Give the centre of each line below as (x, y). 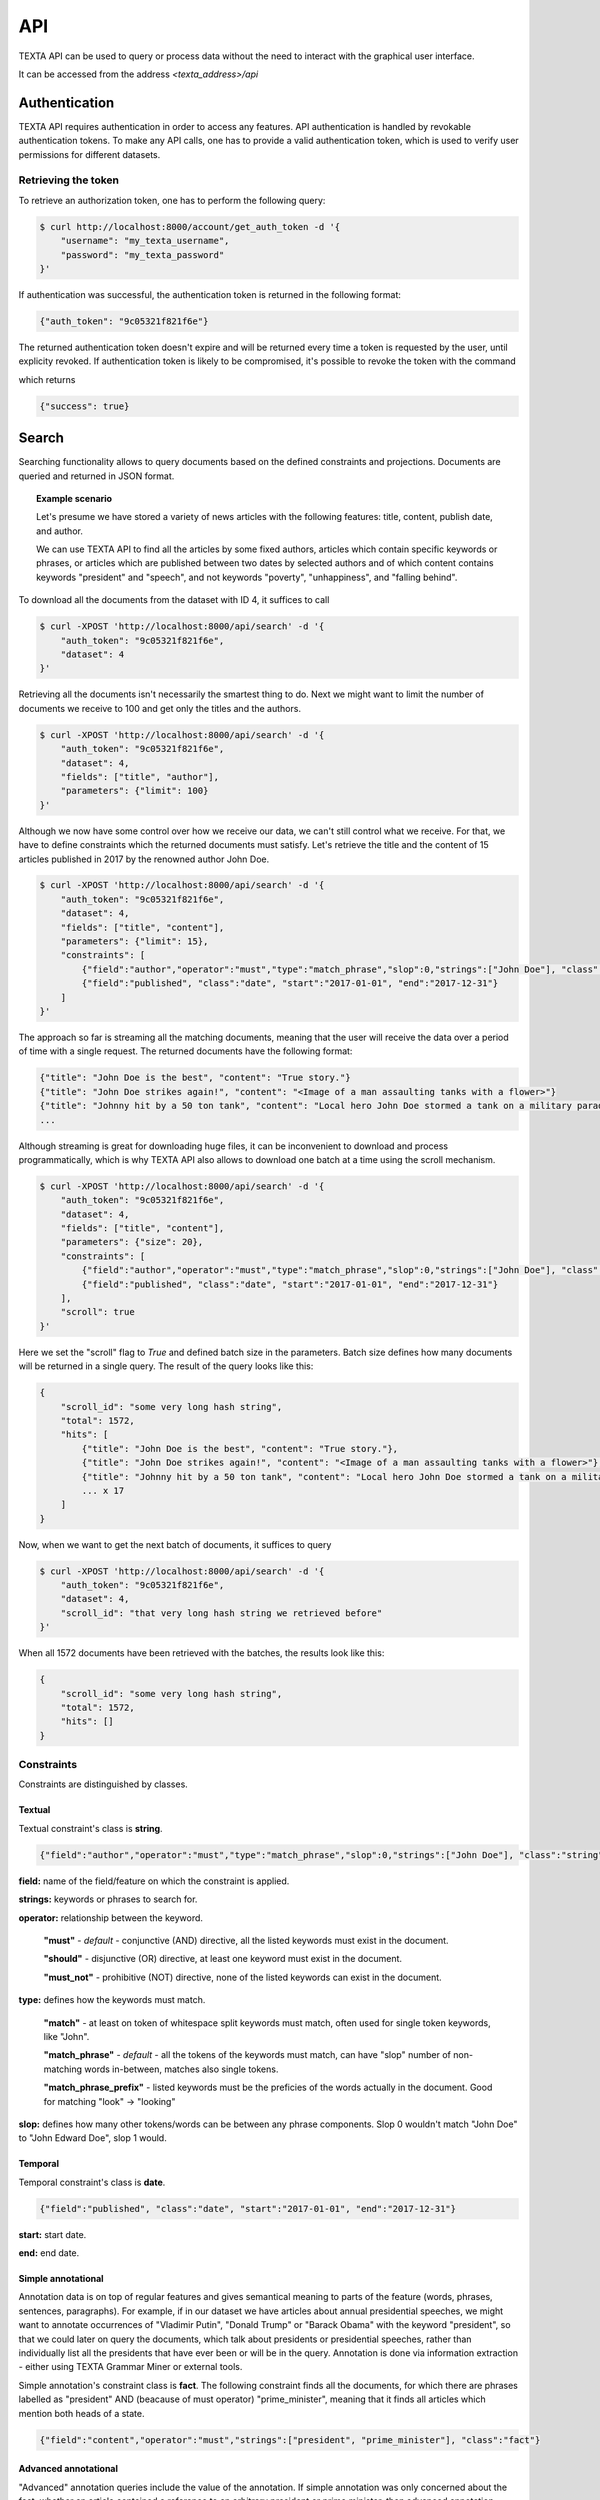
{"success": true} (84, 406)
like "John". (66, 2036)
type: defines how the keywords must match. (112, 2000)
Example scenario (74, 498)
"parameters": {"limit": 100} (134, 791)
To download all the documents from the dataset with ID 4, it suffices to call (174, 600)
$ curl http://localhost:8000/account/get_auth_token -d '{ (190, 226)
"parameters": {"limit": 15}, (134, 941)
